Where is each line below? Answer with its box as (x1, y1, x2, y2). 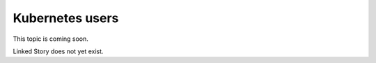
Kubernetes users (13, 10, 119, 26)
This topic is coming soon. (13, 35, 88, 43)
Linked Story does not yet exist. (13, 47, 104, 55)
